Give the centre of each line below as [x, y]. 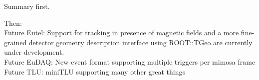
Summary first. [27, 6]
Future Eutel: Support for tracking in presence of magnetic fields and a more [122, 33]
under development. [34, 52]
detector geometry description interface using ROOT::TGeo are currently [140, 42]
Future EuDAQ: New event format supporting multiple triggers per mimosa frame [130, 61]
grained [15, 42]
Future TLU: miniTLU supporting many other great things [95, 71]
